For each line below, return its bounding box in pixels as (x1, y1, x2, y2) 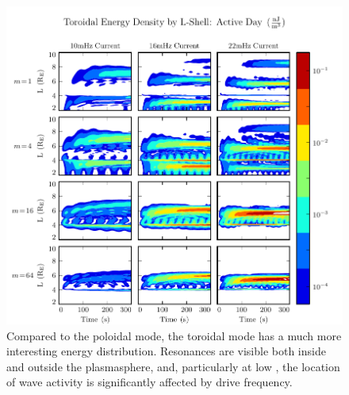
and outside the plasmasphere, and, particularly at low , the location (6, 358, 340, 374)
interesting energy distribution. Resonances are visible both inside (6, 343, 326, 359)
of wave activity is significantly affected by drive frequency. (6, 374, 293, 390)
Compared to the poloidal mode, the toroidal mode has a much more (6, 327, 342, 343)
